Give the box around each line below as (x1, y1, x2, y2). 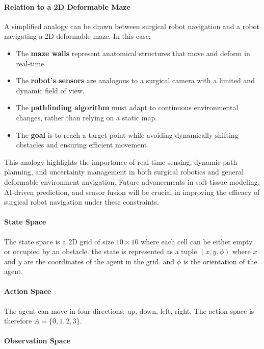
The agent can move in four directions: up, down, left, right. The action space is (4, 305, 254, 316)
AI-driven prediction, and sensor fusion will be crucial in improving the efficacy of (4, 186, 260, 197)
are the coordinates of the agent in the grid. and (23, 256, 175, 266)
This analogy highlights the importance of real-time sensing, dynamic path (4, 156, 237, 167)
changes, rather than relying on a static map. (16, 112, 157, 122)
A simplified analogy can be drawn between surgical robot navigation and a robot (4, 20, 259, 31)
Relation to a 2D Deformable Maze (4, 1, 130, 12)
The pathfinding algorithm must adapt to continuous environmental (16, 102, 239, 113)
